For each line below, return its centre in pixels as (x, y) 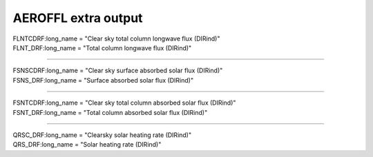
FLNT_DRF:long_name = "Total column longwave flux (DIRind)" (102, 48)
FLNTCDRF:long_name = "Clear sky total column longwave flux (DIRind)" (116, 39)
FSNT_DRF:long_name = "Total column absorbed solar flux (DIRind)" (110, 112)
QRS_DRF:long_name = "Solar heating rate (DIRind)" (87, 145)
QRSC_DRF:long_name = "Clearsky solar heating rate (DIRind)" (102, 135)
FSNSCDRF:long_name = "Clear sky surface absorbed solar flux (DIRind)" (118, 71)
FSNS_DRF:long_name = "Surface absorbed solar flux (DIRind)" (103, 80)
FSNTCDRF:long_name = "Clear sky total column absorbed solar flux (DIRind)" (124, 103)
